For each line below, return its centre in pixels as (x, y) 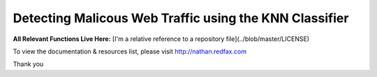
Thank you (28, 64)
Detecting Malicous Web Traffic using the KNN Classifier (181, 18)
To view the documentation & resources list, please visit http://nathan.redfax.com (130, 51)
